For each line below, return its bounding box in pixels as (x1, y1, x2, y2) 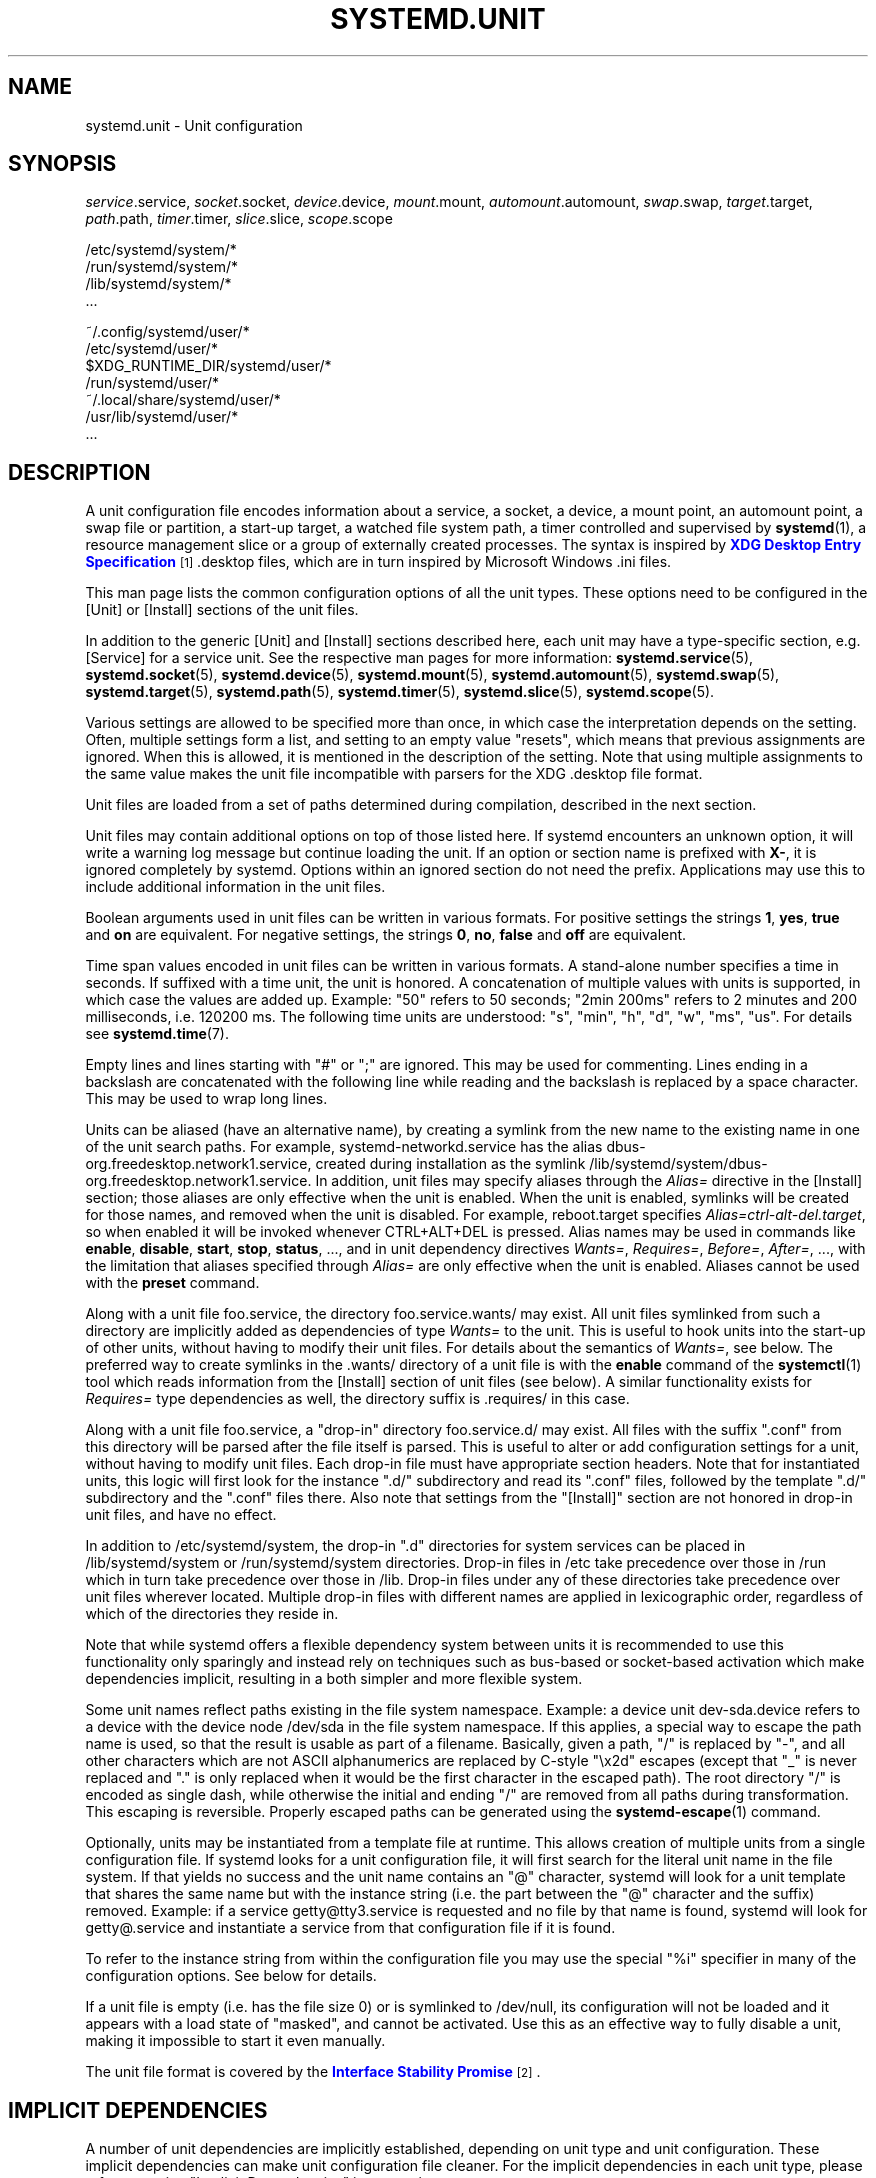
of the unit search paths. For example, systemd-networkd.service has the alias (85, 1138, 603, 1156)
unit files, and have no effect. (85, 1506, 277, 1524)
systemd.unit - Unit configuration (85, 116, 303, 134)
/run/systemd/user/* (85, 374, 220, 392)
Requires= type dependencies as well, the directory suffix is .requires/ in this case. (85, 1390, 630, 1408)
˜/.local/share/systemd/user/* (85, 391, 281, 409)
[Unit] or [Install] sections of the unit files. (85, 601, 359, 619)
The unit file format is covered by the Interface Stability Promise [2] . (85, 2063, 541, 2081)
